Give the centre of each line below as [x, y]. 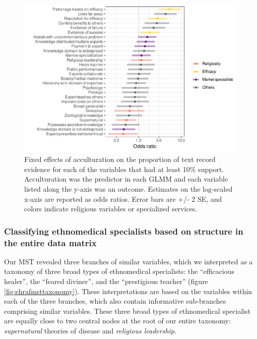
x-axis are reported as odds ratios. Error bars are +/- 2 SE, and [123, 199]
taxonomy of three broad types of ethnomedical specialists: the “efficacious [119, 271]
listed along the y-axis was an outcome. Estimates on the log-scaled [128, 188]
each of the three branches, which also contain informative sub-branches [115, 301]
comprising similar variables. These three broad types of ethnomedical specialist [127, 310]
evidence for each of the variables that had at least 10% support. [124, 169]
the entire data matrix [50, 242]
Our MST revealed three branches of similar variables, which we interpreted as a [128, 261]
